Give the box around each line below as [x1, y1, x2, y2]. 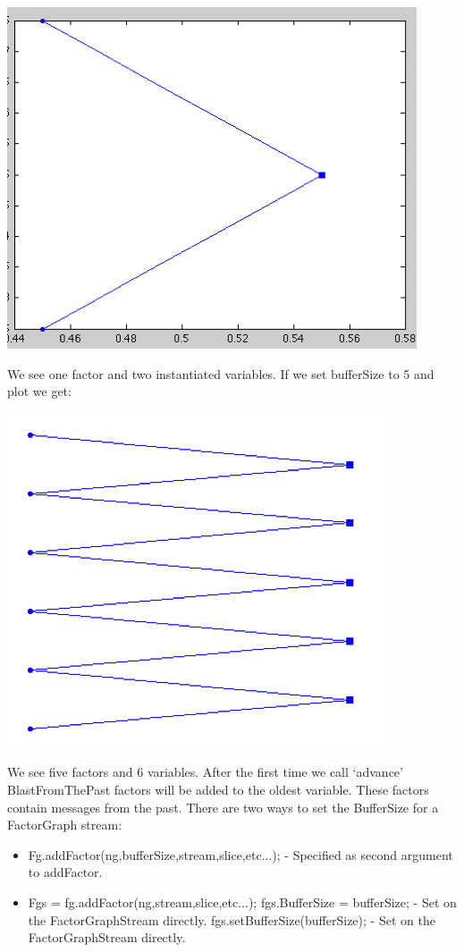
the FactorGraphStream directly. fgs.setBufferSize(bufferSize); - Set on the [28, 910, 435, 929]
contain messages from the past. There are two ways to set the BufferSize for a [7, 797, 439, 816]
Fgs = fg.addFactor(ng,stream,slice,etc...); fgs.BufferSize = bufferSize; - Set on [28, 892, 457, 911]
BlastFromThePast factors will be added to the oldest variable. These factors [7, 779, 429, 798]
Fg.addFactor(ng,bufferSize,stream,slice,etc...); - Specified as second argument [28, 845, 453, 864]
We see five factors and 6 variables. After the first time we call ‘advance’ [7, 762, 403, 781]
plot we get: [7, 382, 72, 400]
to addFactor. [28, 863, 103, 881]
